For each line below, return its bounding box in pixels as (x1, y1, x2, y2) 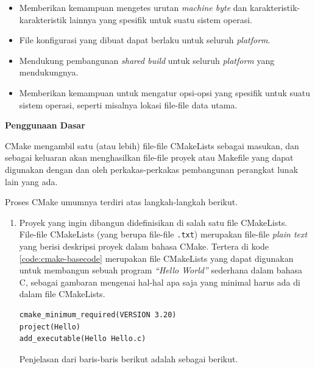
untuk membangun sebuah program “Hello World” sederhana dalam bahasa (19, 264, 302, 276)
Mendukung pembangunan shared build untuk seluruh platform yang (19, 54, 275, 66)
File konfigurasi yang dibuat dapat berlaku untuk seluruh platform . (19, 33, 271, 46)
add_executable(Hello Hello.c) (19, 334, 146, 343)
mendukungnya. (19, 66, 79, 79)
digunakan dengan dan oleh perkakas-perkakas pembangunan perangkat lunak (5, 163, 299, 175)
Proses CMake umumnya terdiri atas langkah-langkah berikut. (5, 195, 238, 208)
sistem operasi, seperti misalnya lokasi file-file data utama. (19, 98, 238, 111)
